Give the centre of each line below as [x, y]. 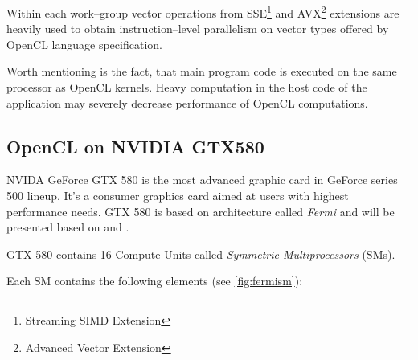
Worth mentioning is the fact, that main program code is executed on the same [202, 71]
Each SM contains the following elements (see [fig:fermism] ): [155, 281]
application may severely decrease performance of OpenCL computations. [187, 102]
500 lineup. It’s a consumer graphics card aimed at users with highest [178, 196]
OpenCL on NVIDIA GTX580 [135, 146]
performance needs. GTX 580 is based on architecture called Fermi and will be [201, 211]
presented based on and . [68, 227]
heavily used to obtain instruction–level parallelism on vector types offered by [198, 29]
